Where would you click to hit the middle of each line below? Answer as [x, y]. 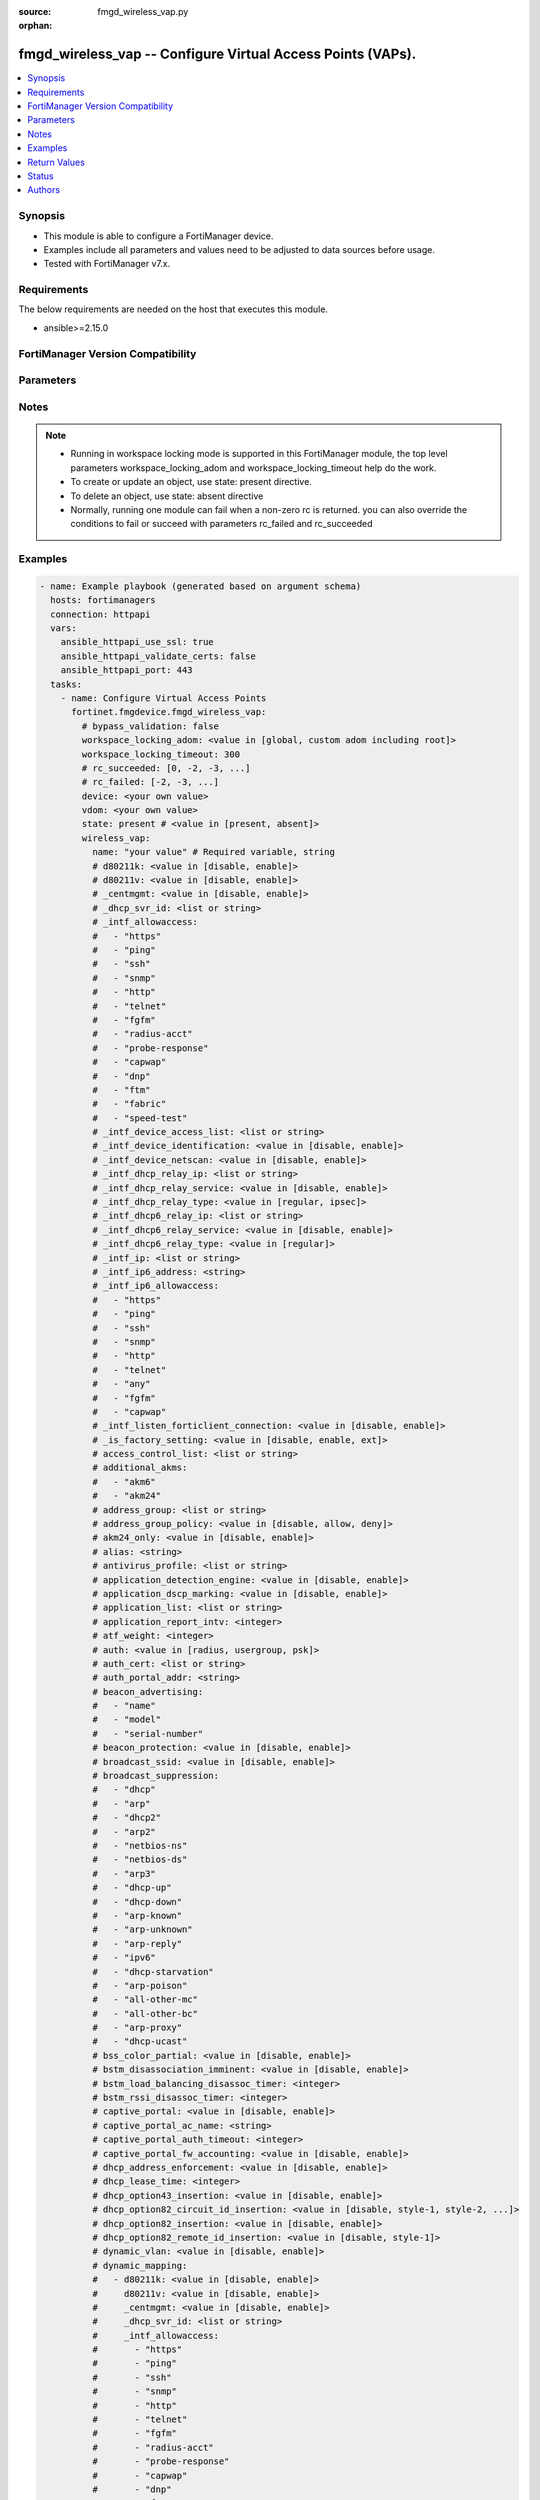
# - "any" [121, 1384]
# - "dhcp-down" [137, 1901]
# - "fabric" [129, 1104]
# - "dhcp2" [126, 1818]
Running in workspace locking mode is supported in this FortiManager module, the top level [259, 454]
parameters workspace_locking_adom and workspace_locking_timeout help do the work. [253, 467]
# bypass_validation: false [150, 726]
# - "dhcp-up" [131, 1888]
